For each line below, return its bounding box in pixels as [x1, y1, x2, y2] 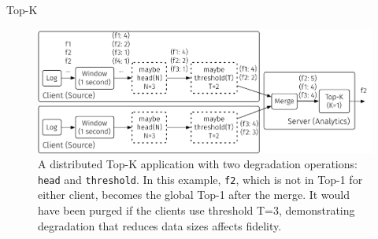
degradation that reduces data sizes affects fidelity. [38, 217, 282, 233]
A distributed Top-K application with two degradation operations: [38, 156, 358, 172]
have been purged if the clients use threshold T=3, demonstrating [38, 201, 355, 218]
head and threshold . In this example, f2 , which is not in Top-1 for [38, 171, 363, 187]
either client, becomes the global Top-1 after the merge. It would [38, 186, 350, 203]
